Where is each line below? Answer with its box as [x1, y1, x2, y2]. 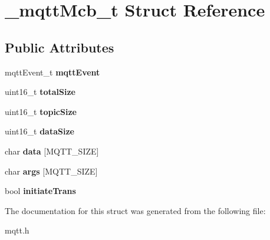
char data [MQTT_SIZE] [5, 144, 99, 157]
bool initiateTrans [5, 185, 76, 197]
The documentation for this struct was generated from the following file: [5, 204, 266, 216]
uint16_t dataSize [5, 125, 74, 137]
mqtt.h [5, 224, 29, 236]
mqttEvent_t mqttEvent [5, 65, 100, 78]
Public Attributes [5, 38, 114, 56]
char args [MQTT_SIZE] [5, 165, 98, 177]
